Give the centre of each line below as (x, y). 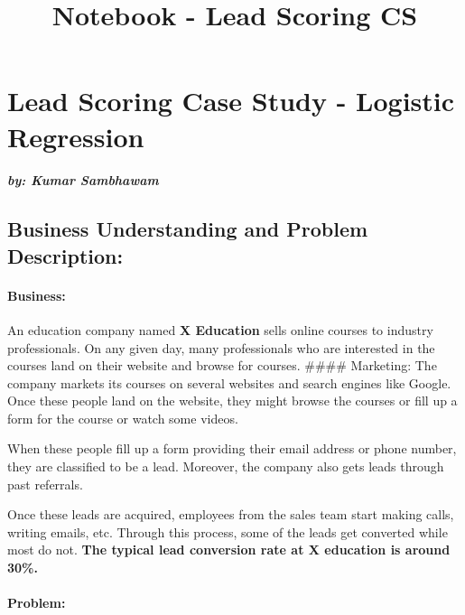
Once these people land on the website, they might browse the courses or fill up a (232, 401)
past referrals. (45, 484)
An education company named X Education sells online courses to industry (220, 329)
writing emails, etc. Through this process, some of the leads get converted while (228, 531)
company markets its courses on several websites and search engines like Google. (229, 382)
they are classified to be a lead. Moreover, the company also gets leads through (226, 466)
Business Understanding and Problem (188, 229)
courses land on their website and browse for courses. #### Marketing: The (222, 365)
